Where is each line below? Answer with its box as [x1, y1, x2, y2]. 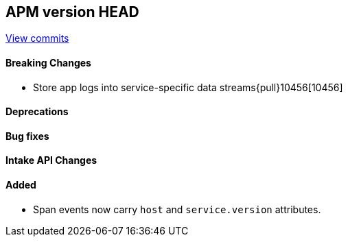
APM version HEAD [5, 3, 139, 21]
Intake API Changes [5, 154, 97, 167]
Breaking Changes [5, 57, 91, 69]
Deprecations [5, 106, 69, 118]
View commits [5, 32, 69, 45]
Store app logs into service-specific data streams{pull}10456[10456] [33, 81, 343, 93]
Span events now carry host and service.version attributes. [33, 203, 321, 215]
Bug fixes [5, 130, 49, 142]
